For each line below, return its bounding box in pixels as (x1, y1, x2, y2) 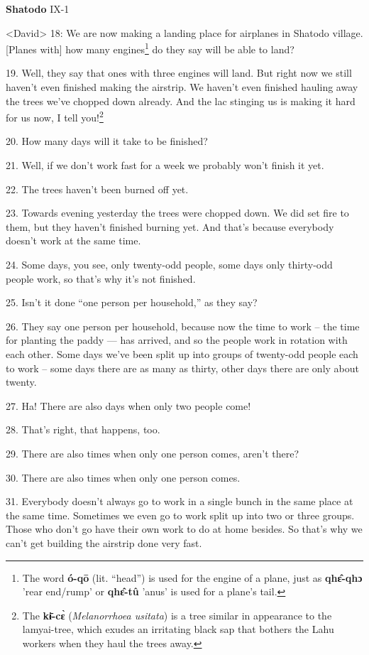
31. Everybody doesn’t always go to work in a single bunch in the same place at (6, 494, 353, 509)
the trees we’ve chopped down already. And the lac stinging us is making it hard (6, 93, 356, 108)
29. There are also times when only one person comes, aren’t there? (6, 445, 299, 460)
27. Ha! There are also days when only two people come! (6, 398, 251, 413)
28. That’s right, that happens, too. (6, 422, 160, 437)
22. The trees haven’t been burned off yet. (6, 181, 189, 196)
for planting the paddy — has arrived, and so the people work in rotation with (6, 332, 348, 347)
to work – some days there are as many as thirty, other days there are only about (6, 360, 360, 375)
